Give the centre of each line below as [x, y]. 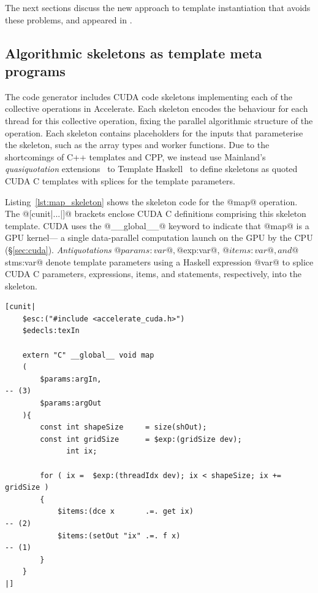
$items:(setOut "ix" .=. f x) [119, 536]
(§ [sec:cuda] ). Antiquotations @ [63, 249]
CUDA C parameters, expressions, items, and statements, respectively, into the [153, 274]
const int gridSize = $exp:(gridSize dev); [141, 439]
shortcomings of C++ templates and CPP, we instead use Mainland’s [135, 156]
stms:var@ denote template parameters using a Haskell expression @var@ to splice [159, 261]
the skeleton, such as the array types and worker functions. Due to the [137, 145]
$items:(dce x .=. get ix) [125, 512]
